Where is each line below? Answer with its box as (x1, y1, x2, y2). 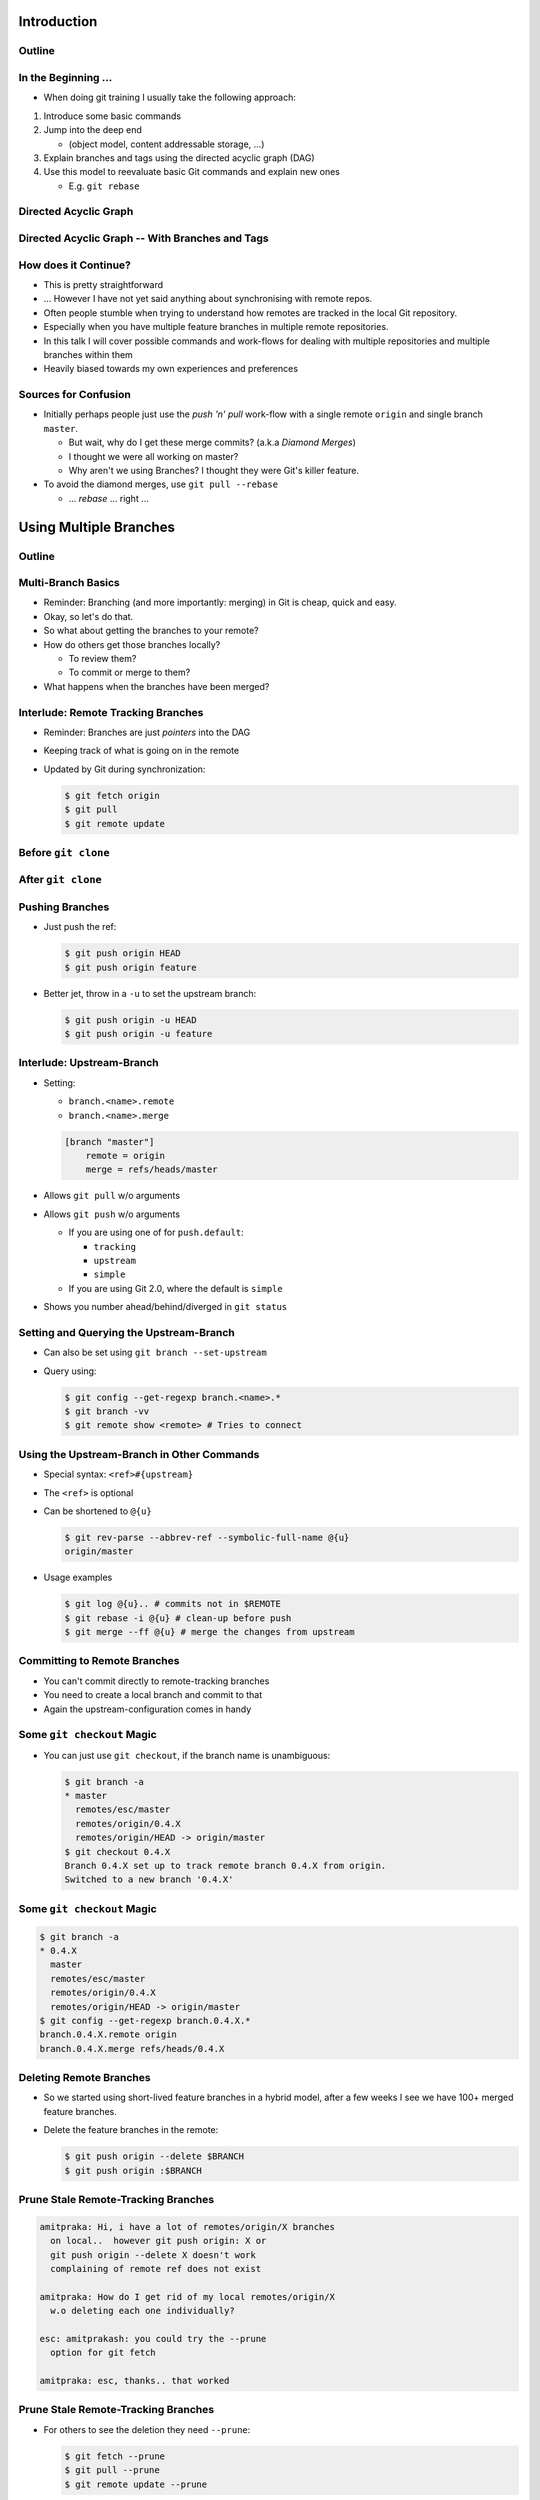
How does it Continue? (18, 258, 132, 272)
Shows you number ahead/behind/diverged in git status (43, 1301, 288, 1313)
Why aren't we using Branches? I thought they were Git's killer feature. (68, 464, 360, 476)
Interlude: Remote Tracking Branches (18, 705, 204, 719)
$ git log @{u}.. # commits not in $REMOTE (64, 1598, 282, 1610)
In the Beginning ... (18, 70, 113, 84)
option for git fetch (50, 2347, 157, 2359)
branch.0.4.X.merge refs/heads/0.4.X (39, 2043, 225, 2054)
